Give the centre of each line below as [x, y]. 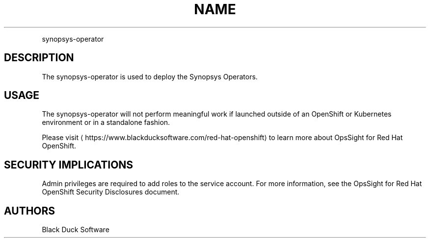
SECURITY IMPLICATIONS [69, 165]
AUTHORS [30, 211]
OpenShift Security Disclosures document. [111, 192]
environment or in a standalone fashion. [106, 122]
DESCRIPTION [39, 58]
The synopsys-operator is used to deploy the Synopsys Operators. [150, 76]
